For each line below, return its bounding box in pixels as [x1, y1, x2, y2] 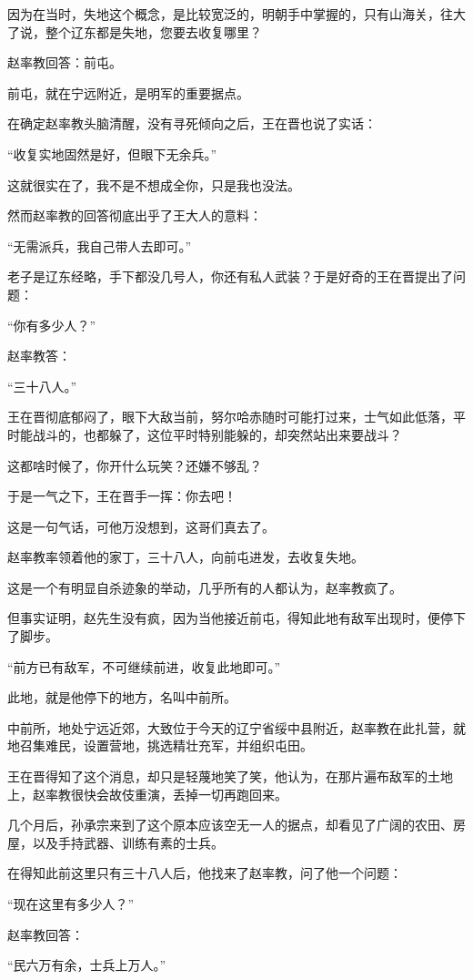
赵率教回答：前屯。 [7, 53, 122, 72]
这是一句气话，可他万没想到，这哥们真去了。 [7, 516, 275, 536]
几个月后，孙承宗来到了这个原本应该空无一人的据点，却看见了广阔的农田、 [7, 815, 453, 834]
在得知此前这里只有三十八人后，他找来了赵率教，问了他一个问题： [7, 863, 402, 883]
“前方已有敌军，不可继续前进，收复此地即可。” [7, 657, 281, 676]
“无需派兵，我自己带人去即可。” [7, 236, 192, 255]
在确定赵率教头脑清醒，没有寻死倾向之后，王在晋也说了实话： [7, 114, 377, 133]
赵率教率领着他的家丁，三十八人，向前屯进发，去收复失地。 [7, 547, 364, 567]
